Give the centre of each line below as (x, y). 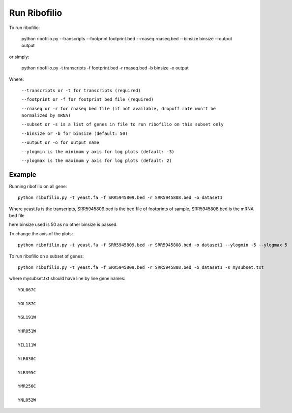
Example (23, 175)
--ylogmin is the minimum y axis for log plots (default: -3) (98, 152)
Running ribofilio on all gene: (38, 186)
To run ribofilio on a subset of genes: (46, 256)
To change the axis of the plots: (41, 233)
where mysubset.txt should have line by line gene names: (67, 279)
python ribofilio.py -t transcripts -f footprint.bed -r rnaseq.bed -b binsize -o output (105, 68)
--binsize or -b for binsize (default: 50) (74, 133)
